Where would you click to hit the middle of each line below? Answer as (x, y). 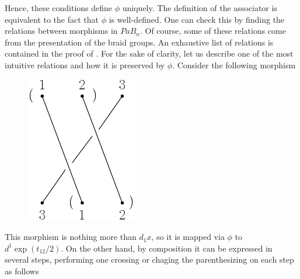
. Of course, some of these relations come (213, 31)
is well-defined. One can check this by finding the (197, 19)
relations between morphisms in (61, 31)
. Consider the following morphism (234, 64)
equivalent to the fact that (52, 19)
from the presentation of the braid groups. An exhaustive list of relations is (139, 42)
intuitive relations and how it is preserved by (85, 64)
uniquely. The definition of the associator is (200, 8)
